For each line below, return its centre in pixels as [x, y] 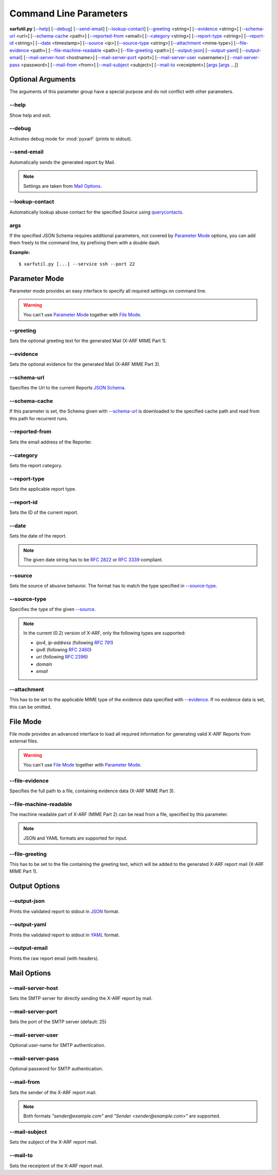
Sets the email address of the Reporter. [51, 442]
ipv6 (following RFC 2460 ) [64, 650]
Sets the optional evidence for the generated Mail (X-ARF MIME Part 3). [85, 364]
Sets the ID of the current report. [44, 512]
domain [44, 664]
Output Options [35, 886]
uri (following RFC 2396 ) [62, 657]
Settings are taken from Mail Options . [63, 186]
